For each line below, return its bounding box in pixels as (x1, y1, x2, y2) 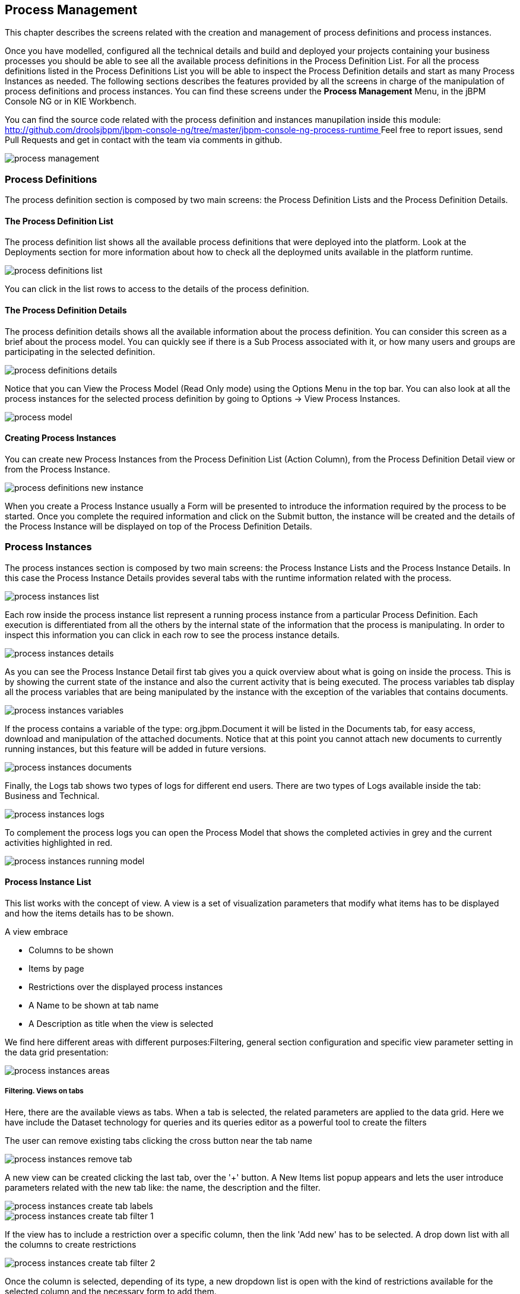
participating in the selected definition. (5, 346, 156, 357)
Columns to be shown (28, 944, 114, 955)
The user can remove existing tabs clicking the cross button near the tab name (5, 1135, 312, 1146)
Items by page (28, 963, 84, 973)
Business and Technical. (5, 790, 100, 801)
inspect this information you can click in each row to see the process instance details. (5, 629, 340, 640)
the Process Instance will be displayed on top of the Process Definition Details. (5, 521, 312, 531)
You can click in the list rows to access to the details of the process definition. (5, 284, 309, 294)
